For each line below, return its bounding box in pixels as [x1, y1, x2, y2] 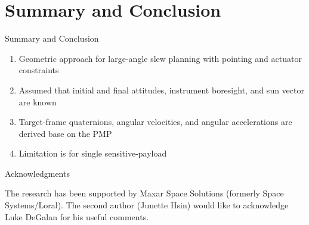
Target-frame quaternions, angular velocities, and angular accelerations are [18, 115, 292, 128]
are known [18, 95, 57, 108]
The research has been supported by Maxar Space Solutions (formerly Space [5, 187, 284, 199]
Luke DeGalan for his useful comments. [5, 210, 149, 223]
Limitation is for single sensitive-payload [18, 147, 167, 160]
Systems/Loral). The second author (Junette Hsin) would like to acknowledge [5, 199, 289, 211]
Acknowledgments [5, 167, 70, 179]
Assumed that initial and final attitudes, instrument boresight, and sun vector [18, 83, 304, 96]
